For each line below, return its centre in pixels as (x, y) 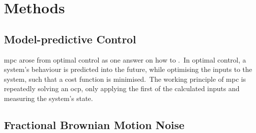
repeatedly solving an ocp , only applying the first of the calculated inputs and (122, 88)
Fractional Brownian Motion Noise (94, 124)
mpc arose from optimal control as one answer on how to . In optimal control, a (125, 59)
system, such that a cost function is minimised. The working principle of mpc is (125, 79)
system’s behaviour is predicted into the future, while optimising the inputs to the (128, 69)
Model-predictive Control (70, 39)
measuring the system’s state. (49, 98)
